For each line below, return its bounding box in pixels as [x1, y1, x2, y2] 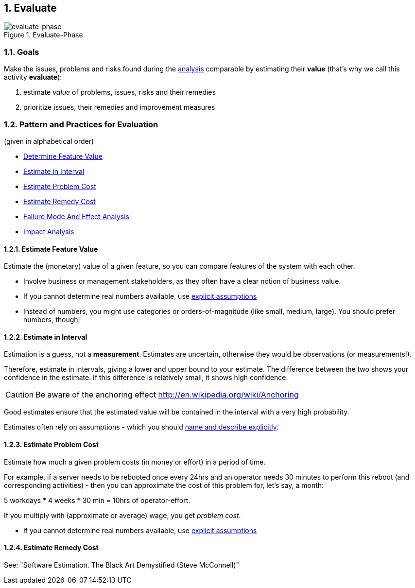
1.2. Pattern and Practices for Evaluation [4, 119, 158, 129]
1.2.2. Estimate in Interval [4, 332, 87, 341]
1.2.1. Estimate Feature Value [4, 244, 98, 253]
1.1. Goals [4, 47, 39, 57]
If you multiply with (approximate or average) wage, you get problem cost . [4, 511, 241, 519]
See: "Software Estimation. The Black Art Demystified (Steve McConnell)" [4, 560, 240, 569]
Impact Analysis [23, 227, 74, 236]
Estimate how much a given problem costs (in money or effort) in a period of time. [4, 457, 266, 466]
